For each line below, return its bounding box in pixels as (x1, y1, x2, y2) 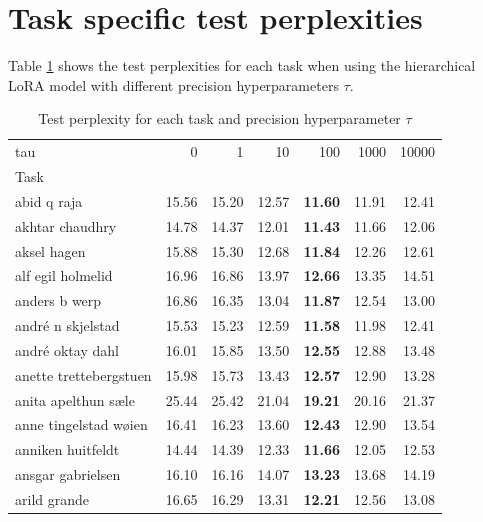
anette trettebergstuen (15, 364, 152, 385)
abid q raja (15, 190, 83, 211)
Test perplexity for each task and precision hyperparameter (38, 108, 401, 129)
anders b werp (15, 290, 102, 311)
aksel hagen (15, 240, 86, 261)
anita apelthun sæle (15, 389, 135, 410)
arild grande (15, 488, 89, 509)
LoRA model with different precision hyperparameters (8, 74, 339, 95)
